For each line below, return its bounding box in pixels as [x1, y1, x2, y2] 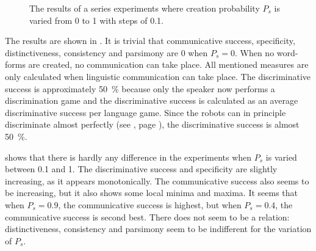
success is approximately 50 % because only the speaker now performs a [5, 82, 275, 95]
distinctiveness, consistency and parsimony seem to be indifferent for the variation [5, 222, 312, 235]
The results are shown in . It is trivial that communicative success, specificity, [5, 34, 295, 47]
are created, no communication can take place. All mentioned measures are [28, 58, 309, 71]
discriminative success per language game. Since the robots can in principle [5, 106, 286, 118]
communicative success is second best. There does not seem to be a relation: [5, 210, 290, 223]
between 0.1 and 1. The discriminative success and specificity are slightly [5, 162, 278, 175]
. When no [234, 46, 275, 59]
